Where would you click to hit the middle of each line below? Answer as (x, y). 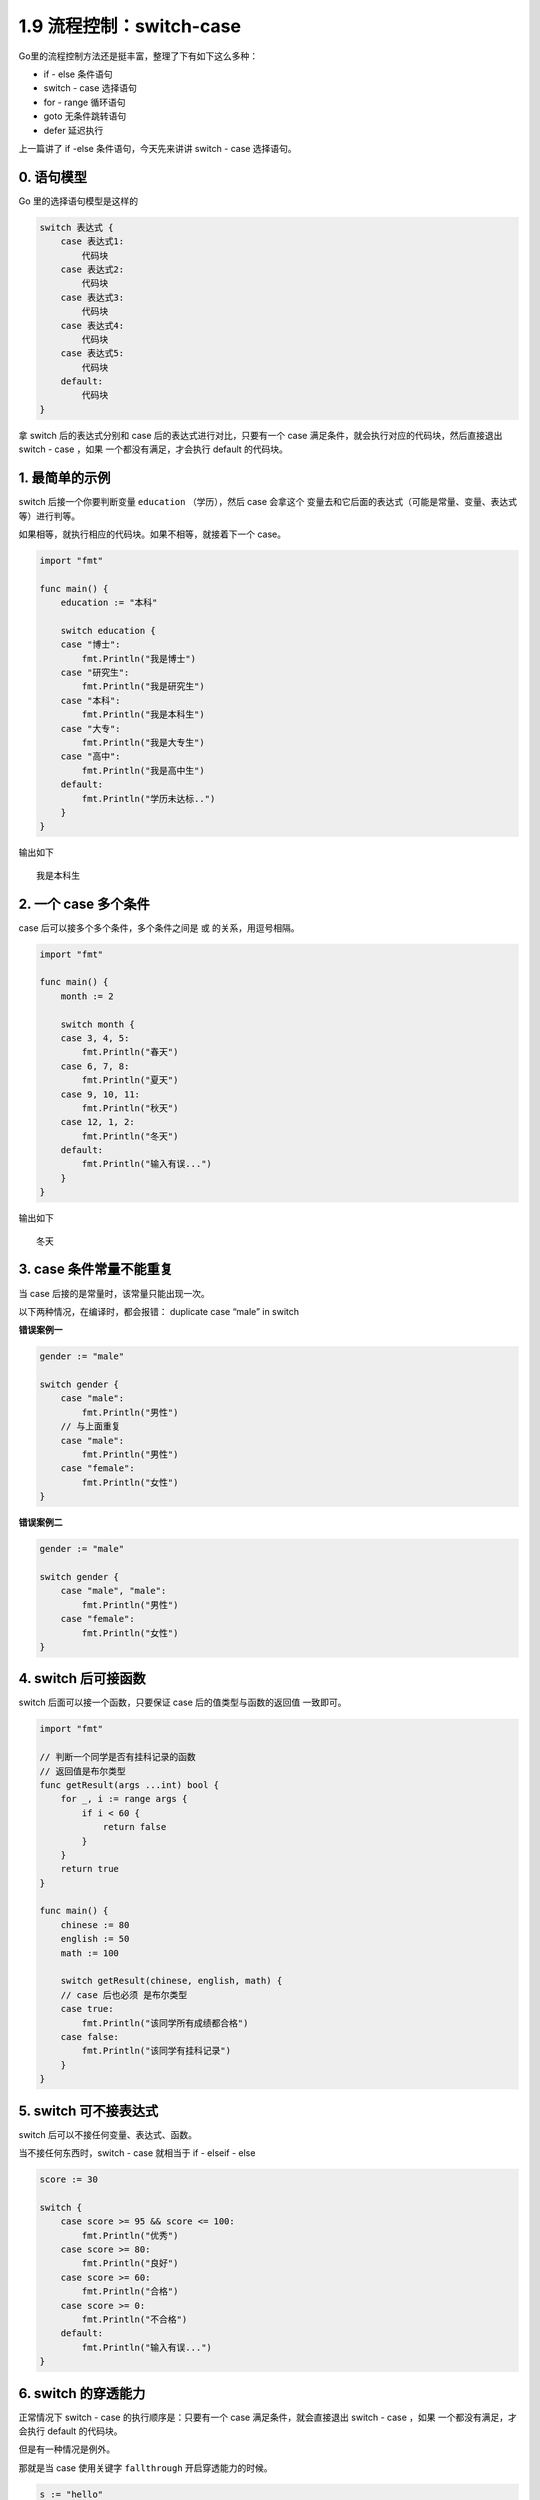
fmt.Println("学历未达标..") (148, 798)
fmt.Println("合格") (130, 2291)
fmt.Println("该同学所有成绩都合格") (165, 2023)
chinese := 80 (95, 1924)
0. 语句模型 (52, 176)
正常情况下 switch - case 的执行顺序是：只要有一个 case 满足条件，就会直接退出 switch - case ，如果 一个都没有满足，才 (267, 2417)
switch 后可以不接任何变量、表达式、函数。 (107, 2134)
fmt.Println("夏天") (130, 1080)
